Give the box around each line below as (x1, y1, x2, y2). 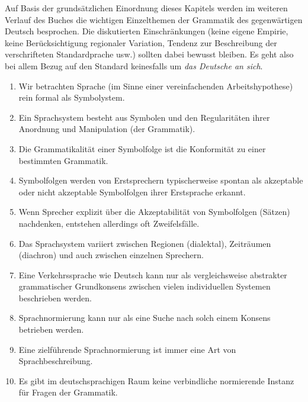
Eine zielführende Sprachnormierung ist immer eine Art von (18, 343, 236, 355)
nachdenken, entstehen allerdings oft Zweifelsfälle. (18, 217, 200, 229)
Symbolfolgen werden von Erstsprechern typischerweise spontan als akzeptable (18, 174, 303, 186)
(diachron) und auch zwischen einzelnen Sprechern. (18, 249, 204, 261)
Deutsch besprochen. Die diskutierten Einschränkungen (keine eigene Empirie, (5, 25, 288, 37)
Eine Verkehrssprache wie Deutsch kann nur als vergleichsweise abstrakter (18, 268, 287, 281)
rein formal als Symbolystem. (18, 91, 125, 104)
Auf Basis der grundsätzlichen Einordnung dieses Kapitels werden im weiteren (5, 2, 288, 14)
